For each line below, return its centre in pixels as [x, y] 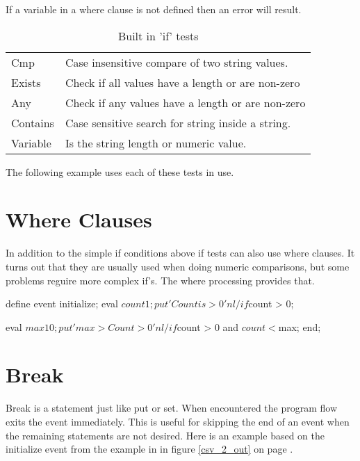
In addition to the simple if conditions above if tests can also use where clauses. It [180, 253]
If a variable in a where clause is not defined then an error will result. [154, 9]
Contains [33, 122]
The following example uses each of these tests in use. [120, 171]
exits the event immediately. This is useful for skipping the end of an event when [178, 421]
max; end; [300, 326]
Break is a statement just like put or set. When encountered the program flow [172, 408]
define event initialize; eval [62, 304]
